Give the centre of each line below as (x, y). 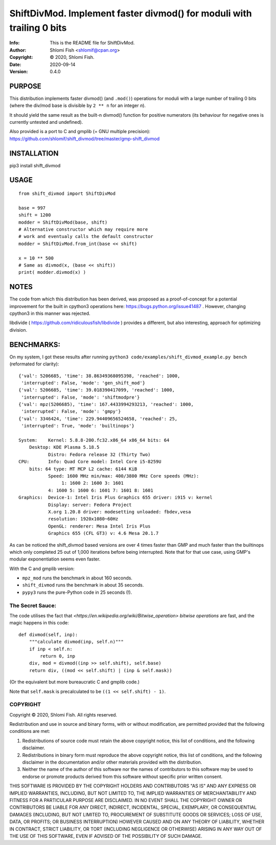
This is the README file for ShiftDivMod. (92, 43)
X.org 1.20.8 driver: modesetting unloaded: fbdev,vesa (119, 512)
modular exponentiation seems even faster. (55, 559)
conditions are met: (30, 731)
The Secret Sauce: (33, 605)
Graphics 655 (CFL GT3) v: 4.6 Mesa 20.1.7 (103, 533)
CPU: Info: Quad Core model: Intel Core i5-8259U (90, 462)
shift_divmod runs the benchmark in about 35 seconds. (83, 585)
